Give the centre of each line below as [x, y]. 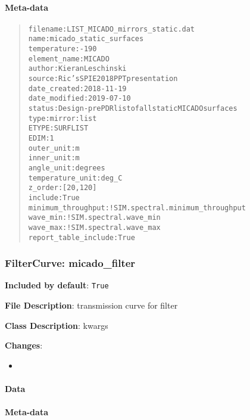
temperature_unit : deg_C [75, 178]
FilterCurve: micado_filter [70, 263]
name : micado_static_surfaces [86, 39]
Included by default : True [57, 285]
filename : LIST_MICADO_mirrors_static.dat [112, 29]
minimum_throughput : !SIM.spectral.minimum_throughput [137, 208]
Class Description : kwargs [57, 325]
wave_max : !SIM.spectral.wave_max [94, 227]
